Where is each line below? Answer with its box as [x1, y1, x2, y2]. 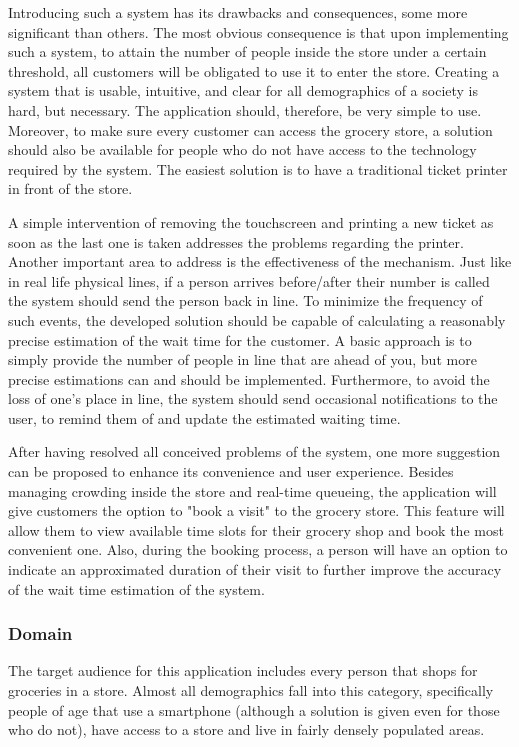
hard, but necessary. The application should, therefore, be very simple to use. [8, 99, 482, 120]
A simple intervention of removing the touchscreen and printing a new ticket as [8, 211, 494, 232]
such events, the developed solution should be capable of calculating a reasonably [8, 309, 506, 330]
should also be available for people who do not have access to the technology [8, 139, 477, 160]
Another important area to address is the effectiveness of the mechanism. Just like [8, 251, 512, 272]
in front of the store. [8, 178, 133, 199]
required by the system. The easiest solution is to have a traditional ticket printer [8, 158, 508, 179]
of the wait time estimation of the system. [8, 578, 265, 599]
